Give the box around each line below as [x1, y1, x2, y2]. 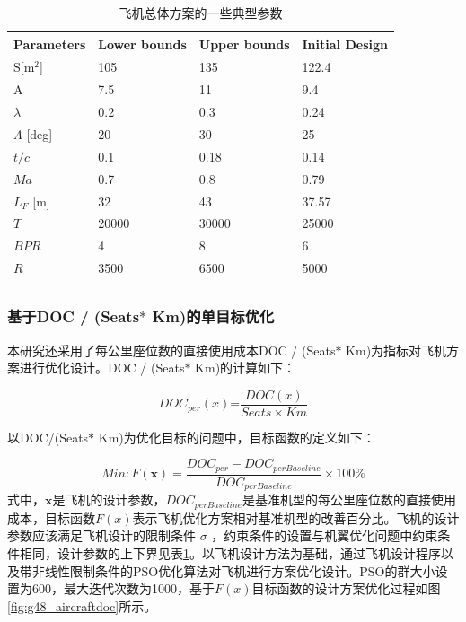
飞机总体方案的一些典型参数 [119, 4, 283, 22]
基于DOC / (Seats [7, 305, 140, 328]
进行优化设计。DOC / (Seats [19, 358, 185, 377]
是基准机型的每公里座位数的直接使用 [242, 490, 457, 509]
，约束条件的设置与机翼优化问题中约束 [211, 526, 438, 545]
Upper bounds [198, 34, 290, 53]
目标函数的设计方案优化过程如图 [251, 579, 441, 598]
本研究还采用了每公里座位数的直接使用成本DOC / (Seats [7, 340, 336, 359]
